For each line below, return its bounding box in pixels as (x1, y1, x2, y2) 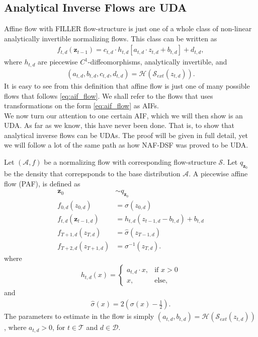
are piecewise (38, 56, 78, 67)
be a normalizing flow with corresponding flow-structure (44, 157, 216, 167)
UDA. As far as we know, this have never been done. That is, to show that (4, 120, 234, 130)
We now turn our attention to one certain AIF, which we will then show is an (4, 110, 243, 120)
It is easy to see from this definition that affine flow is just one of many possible (4, 80, 250, 91)
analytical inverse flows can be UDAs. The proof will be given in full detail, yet (4, 129, 248, 140)
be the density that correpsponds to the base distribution (4, 168, 181, 179)
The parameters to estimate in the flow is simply (4, 311, 154, 321)
